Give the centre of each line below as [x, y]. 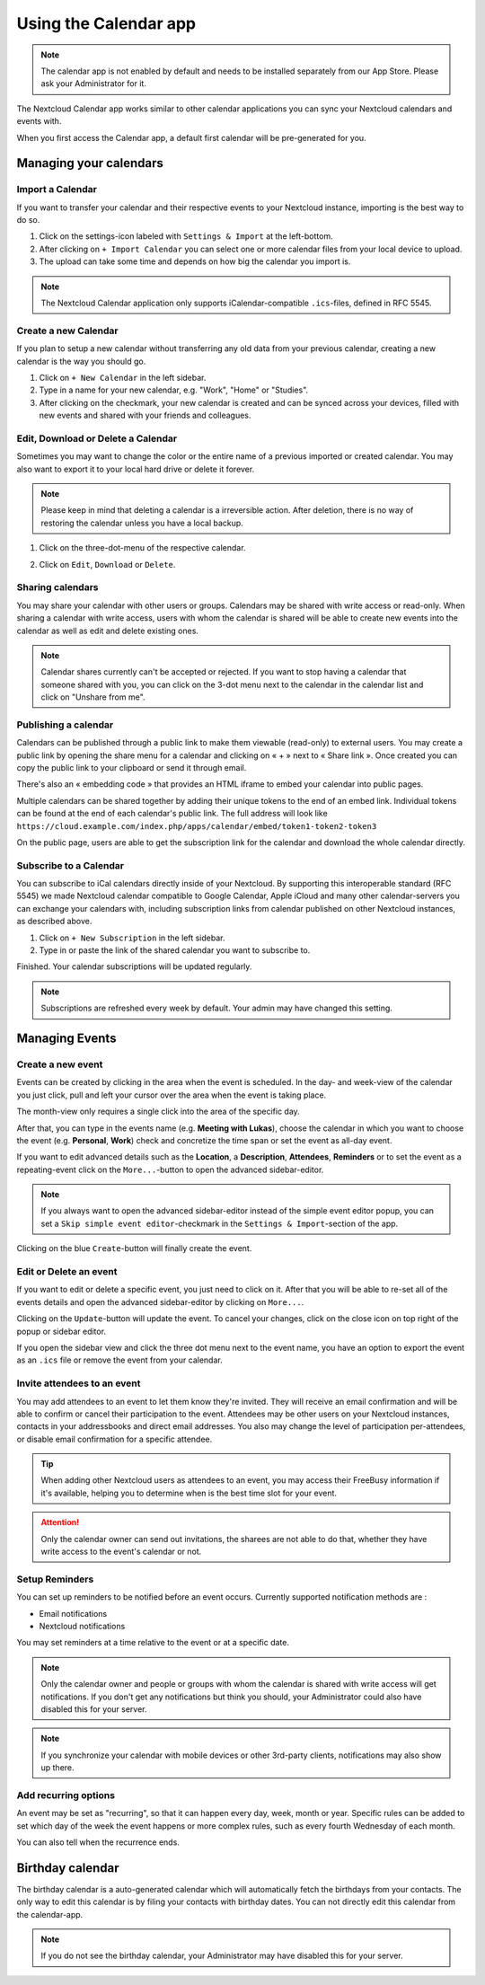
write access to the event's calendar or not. [121, 1552]
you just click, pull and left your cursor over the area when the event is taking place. [172, 1095]
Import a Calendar [57, 190]
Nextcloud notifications [82, 1626]
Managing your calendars [90, 163]
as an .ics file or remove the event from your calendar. [120, 1360]
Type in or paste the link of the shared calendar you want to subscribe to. [175, 950]
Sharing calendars [57, 587]
